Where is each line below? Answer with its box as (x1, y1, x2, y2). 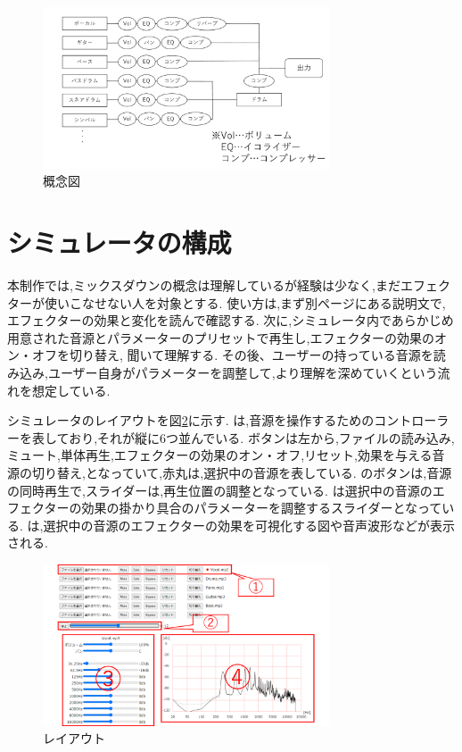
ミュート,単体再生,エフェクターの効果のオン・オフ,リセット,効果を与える (7, 446, 433, 464)
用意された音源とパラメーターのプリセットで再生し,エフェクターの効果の (7, 328, 434, 347)
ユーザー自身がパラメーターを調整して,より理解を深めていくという (47, 363, 438, 381)
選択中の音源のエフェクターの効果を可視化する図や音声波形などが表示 (43, 515, 455, 534)
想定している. (31, 380, 111, 399)
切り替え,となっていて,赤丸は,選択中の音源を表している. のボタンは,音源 (31, 463, 452, 481)
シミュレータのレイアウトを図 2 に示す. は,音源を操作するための (7, 411, 375, 430)
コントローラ (374, 411, 450, 430)
